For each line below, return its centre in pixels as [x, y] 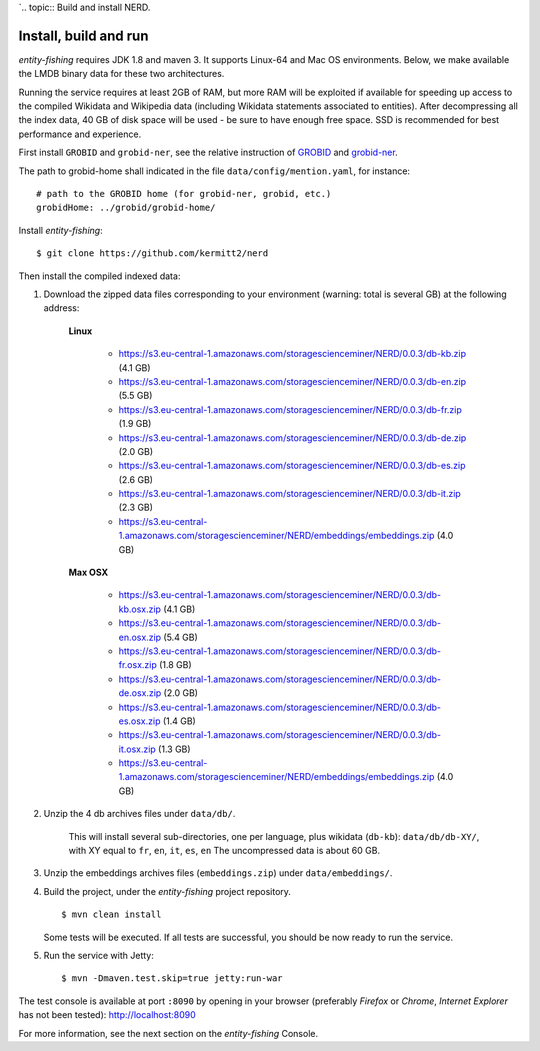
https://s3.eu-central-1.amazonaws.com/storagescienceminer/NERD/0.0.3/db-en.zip [292, 381]
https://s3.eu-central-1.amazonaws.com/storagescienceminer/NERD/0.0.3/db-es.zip [292, 466]
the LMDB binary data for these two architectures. [121, 74]
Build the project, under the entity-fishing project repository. [167, 891]
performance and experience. [80, 134]
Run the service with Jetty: [98, 955]
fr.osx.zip [137, 665]
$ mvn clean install [111, 914]
